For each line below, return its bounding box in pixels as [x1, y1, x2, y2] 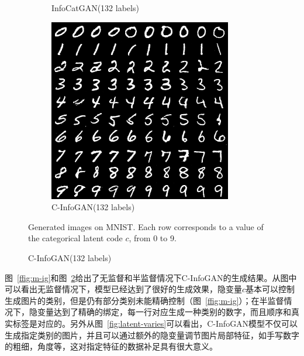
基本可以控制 [246, 283, 295, 295]
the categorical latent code [28, 232, 123, 244]
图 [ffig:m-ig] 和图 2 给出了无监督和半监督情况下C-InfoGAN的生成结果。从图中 [5, 271, 297, 283]
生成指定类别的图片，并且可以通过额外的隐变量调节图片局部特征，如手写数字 [5, 328, 299, 341]
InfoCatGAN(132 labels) [51, 2, 139, 13]
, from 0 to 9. [129, 232, 177, 244]
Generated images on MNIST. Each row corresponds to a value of [28, 220, 264, 232]
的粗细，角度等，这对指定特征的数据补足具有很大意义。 [5, 340, 217, 352]
